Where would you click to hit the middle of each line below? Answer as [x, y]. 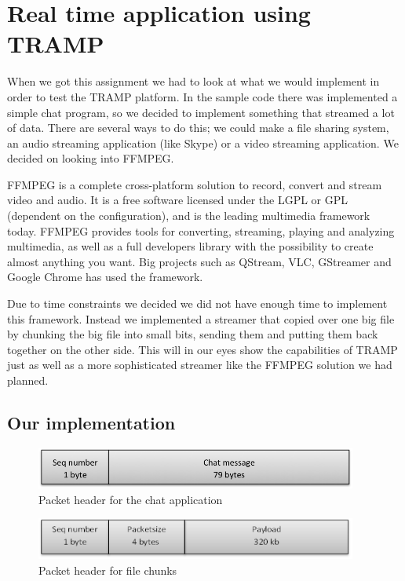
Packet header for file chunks [108, 570]
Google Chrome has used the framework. [105, 277]
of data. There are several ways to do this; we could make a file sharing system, [198, 128]
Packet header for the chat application [131, 499]
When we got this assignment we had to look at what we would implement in [193, 81]
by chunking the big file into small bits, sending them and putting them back [193, 334]
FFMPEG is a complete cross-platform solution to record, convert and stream [195, 184]
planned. [28, 380]
